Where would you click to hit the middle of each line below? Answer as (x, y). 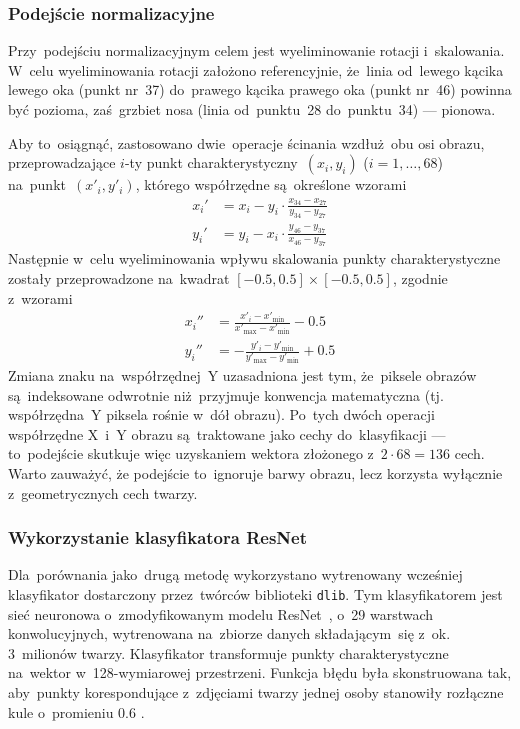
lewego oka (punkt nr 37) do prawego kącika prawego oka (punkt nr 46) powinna (260, 89)
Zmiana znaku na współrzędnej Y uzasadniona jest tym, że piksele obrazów (242, 375)
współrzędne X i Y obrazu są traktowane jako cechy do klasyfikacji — (227, 433)
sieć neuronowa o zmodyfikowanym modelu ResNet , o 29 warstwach (221, 613)
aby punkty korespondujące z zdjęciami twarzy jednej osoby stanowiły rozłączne (256, 692)
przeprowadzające (62, 162)
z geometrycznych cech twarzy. (103, 492)
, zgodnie (420, 277)
